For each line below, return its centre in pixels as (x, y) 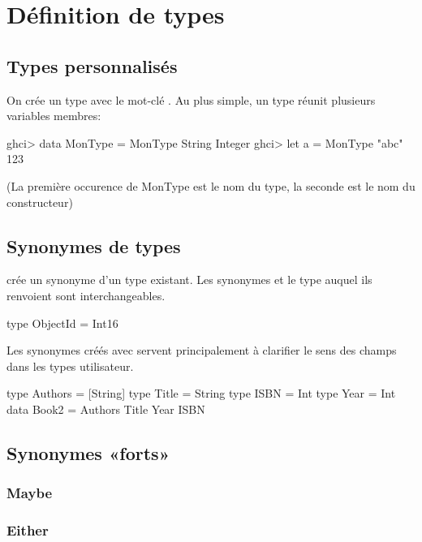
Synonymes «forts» (88, 452)
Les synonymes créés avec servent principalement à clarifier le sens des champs (202, 350)
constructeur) (40, 202)
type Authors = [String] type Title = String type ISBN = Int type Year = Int (201, 393)
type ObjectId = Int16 (62, 323)
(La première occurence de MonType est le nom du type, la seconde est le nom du (211, 185)
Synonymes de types (94, 245)
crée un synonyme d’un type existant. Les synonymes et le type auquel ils (189, 280)
